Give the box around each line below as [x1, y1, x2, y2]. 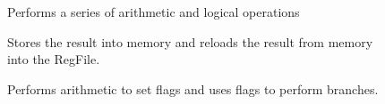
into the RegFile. [7, 50, 100, 68]
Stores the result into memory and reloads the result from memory [7, 32, 373, 51]
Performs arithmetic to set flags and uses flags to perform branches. [7, 79, 379, 98]
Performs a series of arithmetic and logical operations [7, 3, 300, 20]
